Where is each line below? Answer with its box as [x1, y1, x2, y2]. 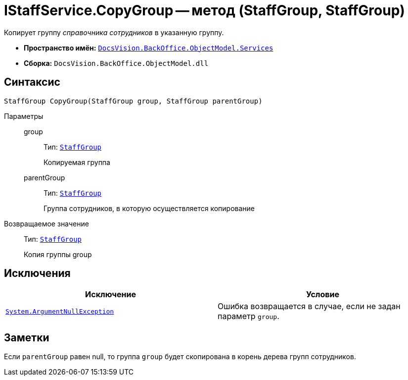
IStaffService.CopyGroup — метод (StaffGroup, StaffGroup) [4, 2, 405, 19]
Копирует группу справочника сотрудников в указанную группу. [4, 28, 224, 37]
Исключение [85, 289, 136, 300]
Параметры [4, 111, 44, 120]
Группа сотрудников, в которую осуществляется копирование [44, 204, 255, 213]
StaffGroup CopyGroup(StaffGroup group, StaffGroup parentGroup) [4, 97, 263, 105]
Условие [306, 289, 339, 300]
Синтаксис [4, 76, 60, 89]
